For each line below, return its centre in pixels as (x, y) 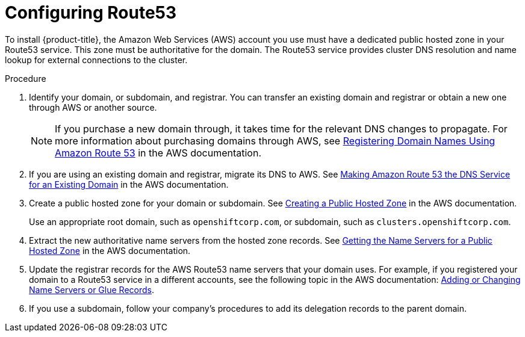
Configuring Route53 (91, 13)
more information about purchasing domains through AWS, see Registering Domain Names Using (275, 141)
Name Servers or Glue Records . (92, 289)
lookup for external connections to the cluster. (96, 60)
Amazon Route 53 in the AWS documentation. (158, 153)
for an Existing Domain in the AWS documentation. (129, 184)
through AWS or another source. (93, 107)
